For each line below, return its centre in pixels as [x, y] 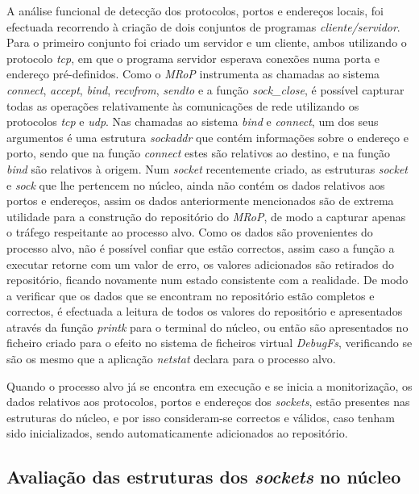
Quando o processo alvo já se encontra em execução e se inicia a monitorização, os [209, 385]
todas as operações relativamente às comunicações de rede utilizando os [183, 105]
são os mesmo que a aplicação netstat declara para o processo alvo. [171, 359]
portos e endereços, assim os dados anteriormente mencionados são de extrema [200, 201]
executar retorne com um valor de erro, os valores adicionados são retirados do [200, 264]
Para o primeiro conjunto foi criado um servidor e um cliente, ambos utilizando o [207, 42]
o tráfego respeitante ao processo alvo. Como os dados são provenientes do [190, 232]
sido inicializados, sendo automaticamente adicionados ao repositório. [177, 433]
